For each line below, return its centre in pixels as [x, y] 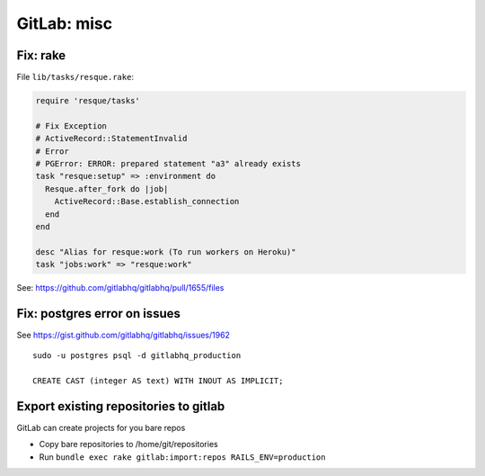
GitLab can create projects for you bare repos [101, 428]
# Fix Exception [71, 126]
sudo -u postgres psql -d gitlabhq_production [137, 356]
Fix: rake [41, 55]
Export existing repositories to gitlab [121, 406]
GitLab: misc [64, 23]
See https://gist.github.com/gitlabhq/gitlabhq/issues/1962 [123, 335]
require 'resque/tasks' [88, 101]
